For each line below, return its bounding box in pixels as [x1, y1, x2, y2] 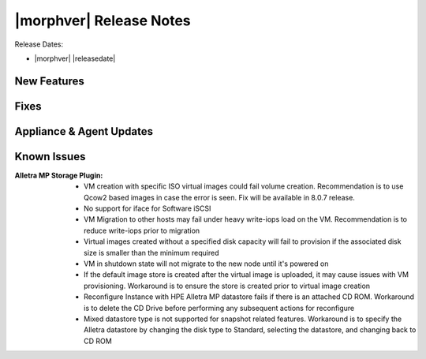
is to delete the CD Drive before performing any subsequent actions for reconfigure [84, 303, 355, 312]
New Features [14, 74, 84, 88]
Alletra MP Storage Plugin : [14, 170, 103, 180]
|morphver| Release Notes [14, 12, 191, 29]
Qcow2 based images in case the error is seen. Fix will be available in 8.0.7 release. [84, 193, 355, 202]
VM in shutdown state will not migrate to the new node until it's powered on [84, 259, 329, 268]
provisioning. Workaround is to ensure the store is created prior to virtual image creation [84, 281, 371, 290]
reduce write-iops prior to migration [84, 226, 200, 235]
